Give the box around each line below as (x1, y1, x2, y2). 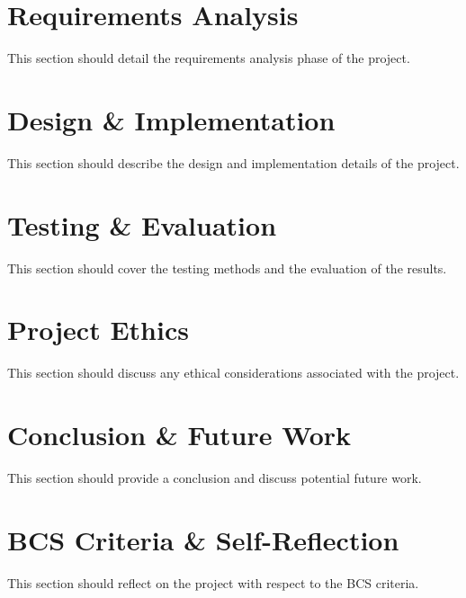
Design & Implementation (7, 101, 336, 138)
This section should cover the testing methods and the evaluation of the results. (7, 258, 447, 277)
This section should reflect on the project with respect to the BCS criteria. (7, 573, 419, 592)
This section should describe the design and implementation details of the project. (7, 153, 460, 172)
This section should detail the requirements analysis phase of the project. (7, 49, 410, 67)
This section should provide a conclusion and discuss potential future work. (7, 469, 422, 486)
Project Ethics (7, 311, 189, 348)
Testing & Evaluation (7, 206, 277, 243)
